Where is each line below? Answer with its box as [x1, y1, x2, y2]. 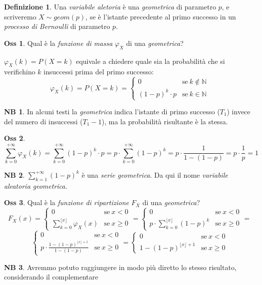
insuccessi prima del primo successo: [43, 66, 154, 77]
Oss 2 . [4, 133, 25, 143]
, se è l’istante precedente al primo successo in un [85, 11, 236, 21]
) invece [227, 106, 251, 117]
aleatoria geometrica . [4, 180, 67, 191]
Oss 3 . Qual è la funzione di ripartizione [4, 197, 129, 208]
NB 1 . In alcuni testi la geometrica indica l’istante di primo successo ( [4, 106, 220, 117]
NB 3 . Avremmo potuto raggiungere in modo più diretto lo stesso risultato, [4, 262, 237, 272]
